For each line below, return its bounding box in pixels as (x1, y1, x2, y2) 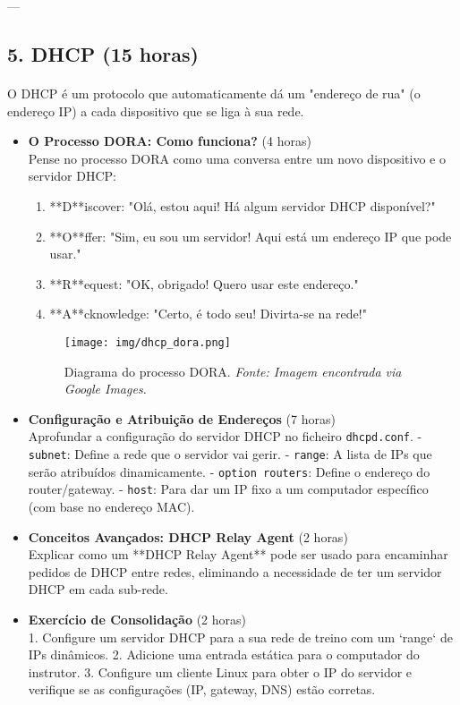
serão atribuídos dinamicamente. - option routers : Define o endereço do (28, 462, 430, 480)
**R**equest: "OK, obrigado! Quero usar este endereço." (49, 274, 359, 293)
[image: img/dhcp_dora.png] (64, 336, 231, 349)
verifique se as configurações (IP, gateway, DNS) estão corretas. (28, 680, 376, 699)
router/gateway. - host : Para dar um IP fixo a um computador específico (28, 480, 429, 498)
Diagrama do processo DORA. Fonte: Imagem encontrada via (64, 361, 402, 380)
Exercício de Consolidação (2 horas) (28, 609, 247, 628)
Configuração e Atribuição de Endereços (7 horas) (28, 409, 336, 428)
